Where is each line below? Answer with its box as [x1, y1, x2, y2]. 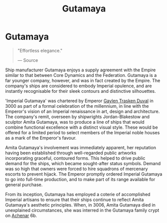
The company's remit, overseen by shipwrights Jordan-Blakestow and [5, 113, 150, 120]
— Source [17, 57, 38, 63]
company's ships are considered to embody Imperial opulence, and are [5, 83, 152, 89]
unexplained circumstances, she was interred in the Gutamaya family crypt [5, 207, 159, 213]
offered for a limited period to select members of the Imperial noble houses [5, 129, 160, 135]
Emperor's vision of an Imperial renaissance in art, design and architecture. [5, 108, 160, 114]
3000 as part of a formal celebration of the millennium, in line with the [5, 103, 149, 109]
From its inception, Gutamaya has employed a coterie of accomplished [5, 191, 151, 197]
